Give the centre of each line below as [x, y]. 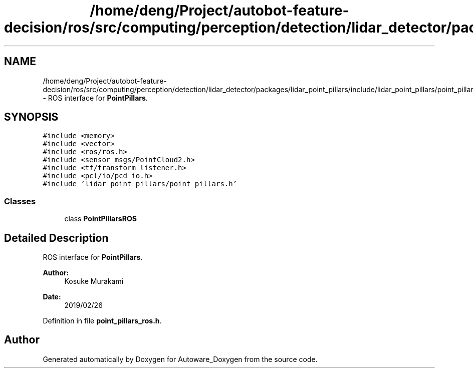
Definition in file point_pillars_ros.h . [102, 321]
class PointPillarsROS [100, 219]
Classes [20, 201]
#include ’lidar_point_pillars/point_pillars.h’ [140, 184]
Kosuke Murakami [94, 281]
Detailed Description [56, 238]
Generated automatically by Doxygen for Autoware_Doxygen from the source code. [180, 359]
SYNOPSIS [31, 117]
